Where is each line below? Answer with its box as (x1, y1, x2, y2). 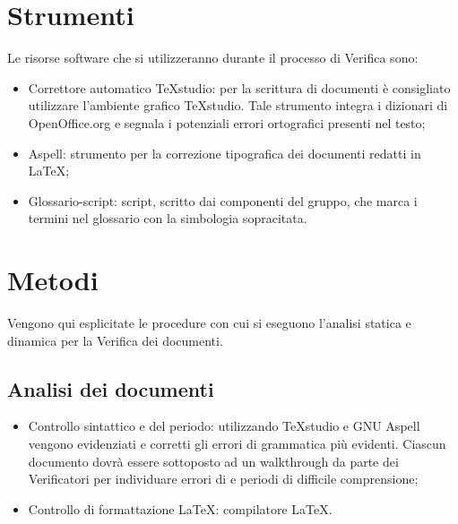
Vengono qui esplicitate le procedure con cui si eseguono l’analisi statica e (7, 314, 411, 331)
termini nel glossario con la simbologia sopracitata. (28, 209, 307, 228)
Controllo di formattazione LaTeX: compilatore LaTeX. (28, 499, 333, 518)
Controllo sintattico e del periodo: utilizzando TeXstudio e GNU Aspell (28, 417, 420, 435)
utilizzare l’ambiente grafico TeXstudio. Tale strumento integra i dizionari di (28, 96, 448, 115)
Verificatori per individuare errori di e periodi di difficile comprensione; (28, 469, 419, 488)
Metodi (7, 262, 99, 298)
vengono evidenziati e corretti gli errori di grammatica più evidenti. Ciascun (28, 434, 446, 452)
